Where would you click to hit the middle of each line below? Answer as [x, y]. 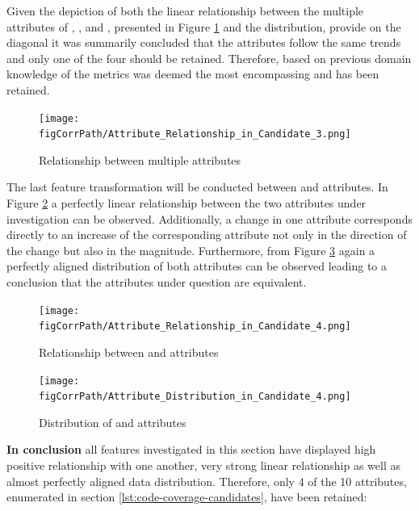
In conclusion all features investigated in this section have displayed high [191, 449]
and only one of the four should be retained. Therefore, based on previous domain [209, 58]
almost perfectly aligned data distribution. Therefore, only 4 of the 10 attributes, [207, 481]
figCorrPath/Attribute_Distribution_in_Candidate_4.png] [195, 397]
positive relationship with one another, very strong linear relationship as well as [203, 465]
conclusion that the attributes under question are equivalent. [157, 282]
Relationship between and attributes [129, 352]
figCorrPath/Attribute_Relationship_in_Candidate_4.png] [195, 327]
